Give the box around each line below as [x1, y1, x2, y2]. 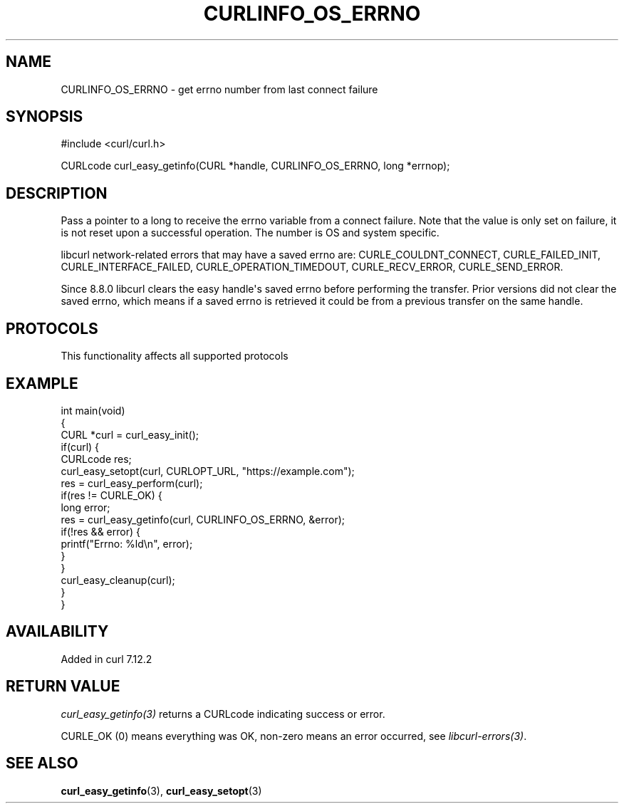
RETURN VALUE [6, 677, 120, 696]
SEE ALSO [6, 754, 78, 773]
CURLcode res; [61, 452, 132, 465]
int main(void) [61, 404, 125, 417]
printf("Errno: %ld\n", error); [61, 537, 193, 550]
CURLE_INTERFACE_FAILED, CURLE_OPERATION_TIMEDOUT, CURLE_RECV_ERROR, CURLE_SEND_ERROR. [61, 261, 563, 273]
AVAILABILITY [6, 622, 109, 641]
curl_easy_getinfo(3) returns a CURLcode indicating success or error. [61, 707, 385, 720]
